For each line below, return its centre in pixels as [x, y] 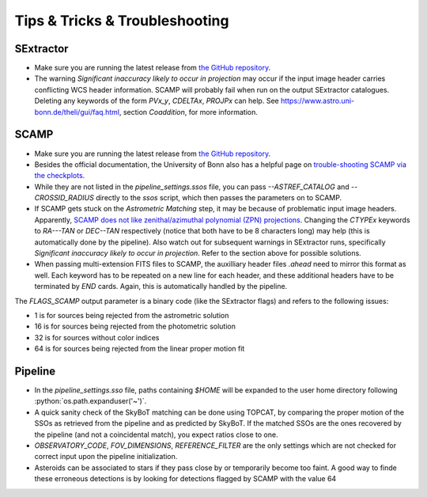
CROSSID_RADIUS [64, 198]
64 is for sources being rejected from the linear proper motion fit [140, 349]
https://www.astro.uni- [318, 101]
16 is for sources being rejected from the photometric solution [135, 326]
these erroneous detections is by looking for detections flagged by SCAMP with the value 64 [185, 479]
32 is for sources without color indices [97, 337]
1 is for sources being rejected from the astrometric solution [132, 315]
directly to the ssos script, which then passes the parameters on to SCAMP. [219, 198]
